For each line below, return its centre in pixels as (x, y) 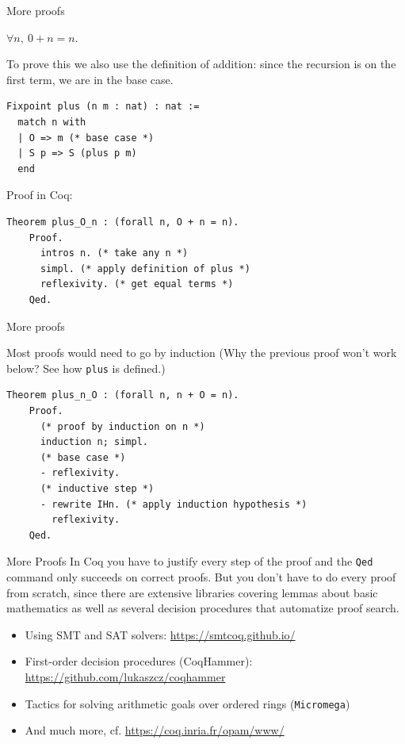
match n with (52, 122)
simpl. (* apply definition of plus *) (145, 268)
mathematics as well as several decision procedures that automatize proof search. (203, 608)
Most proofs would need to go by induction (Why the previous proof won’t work (202, 353)
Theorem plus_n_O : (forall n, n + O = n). (123, 395)
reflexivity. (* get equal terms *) (137, 284)
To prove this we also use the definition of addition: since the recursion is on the (201, 64)
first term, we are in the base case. (90, 79)
